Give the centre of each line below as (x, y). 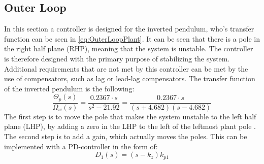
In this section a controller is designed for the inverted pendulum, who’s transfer (129, 29)
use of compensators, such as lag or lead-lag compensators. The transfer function (130, 78)
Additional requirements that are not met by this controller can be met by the (126, 68)
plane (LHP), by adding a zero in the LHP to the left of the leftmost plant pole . (130, 126)
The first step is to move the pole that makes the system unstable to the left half (130, 116)
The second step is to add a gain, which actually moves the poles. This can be (126, 136)
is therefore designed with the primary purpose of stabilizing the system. (117, 58)
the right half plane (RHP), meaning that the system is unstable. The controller (129, 48)
